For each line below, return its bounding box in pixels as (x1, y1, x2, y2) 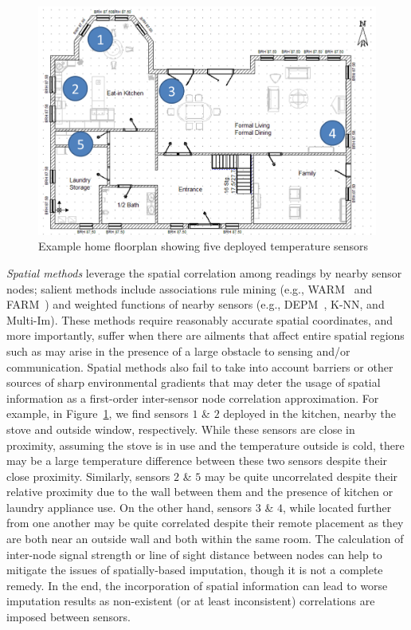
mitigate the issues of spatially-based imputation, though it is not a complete (6, 561, 383, 578)
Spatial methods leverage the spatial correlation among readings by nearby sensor (6, 264, 402, 281)
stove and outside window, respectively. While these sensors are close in (6, 420, 355, 437)
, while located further (282, 498, 392, 515)
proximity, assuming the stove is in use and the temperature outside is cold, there (6, 436, 405, 453)
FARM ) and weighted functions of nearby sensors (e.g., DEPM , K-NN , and (6, 296, 385, 313)
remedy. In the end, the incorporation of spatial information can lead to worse (6, 577, 388, 593)
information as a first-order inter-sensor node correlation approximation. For (6, 389, 379, 406)
